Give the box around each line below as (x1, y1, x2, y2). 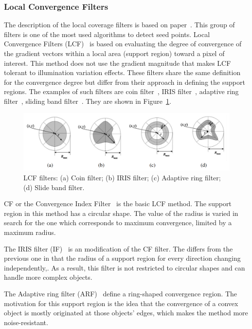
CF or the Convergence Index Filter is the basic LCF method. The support (4, 198, 232, 209)
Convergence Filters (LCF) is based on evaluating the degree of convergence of (4, 39, 242, 49)
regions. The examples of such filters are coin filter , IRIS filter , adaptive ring (4, 86, 239, 97)
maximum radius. (4, 227, 56, 237)
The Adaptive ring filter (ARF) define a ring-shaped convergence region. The (4, 288, 237, 298)
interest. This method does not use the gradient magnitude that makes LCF (4, 58, 231, 68)
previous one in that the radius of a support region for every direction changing (4, 253, 241, 263)
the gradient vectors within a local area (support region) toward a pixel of (4, 48, 225, 58)
